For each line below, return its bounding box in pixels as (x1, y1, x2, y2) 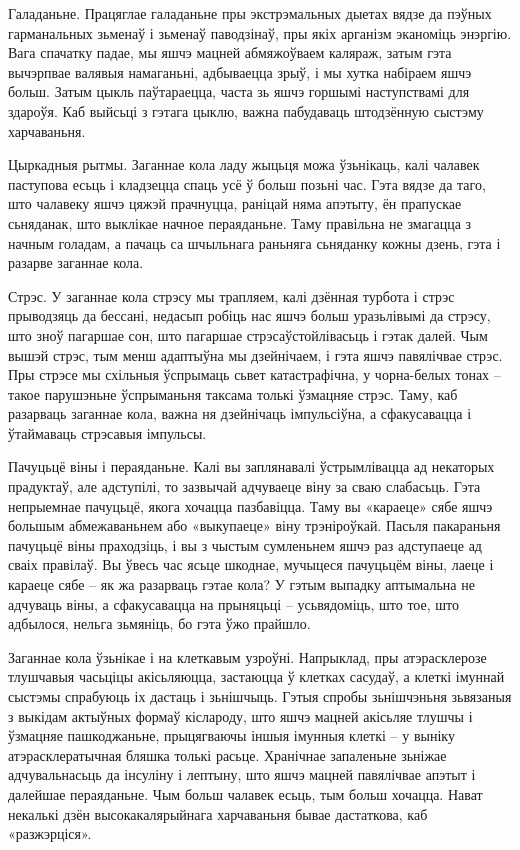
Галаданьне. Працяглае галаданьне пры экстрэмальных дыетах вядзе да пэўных (8, 3, 492, 23)
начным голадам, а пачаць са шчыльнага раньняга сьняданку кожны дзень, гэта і (8, 232, 501, 253)
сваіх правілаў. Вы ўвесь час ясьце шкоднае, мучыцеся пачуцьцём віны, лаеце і (8, 554, 494, 575)
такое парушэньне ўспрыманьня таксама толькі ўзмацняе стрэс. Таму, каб (8, 383, 458, 404)
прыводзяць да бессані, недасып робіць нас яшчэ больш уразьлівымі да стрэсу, (8, 305, 491, 326)
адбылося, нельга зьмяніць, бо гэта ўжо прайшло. (8, 613, 311, 634)
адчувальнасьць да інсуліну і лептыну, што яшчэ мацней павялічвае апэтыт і (8, 764, 476, 785)
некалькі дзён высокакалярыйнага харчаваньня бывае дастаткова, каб (8, 803, 428, 824)
